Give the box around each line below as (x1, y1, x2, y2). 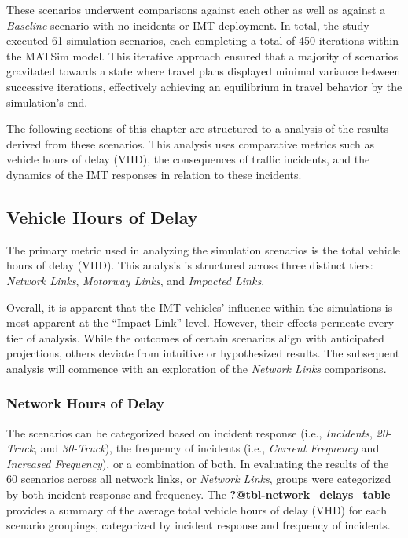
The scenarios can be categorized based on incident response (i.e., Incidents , (6, 424, 373, 441)
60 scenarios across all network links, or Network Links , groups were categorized (6, 470, 391, 487)
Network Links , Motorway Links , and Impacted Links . (6, 272, 265, 288)
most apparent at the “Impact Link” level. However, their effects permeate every (6, 314, 395, 331)
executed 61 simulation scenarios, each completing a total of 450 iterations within (6, 32, 399, 49)
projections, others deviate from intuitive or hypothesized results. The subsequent (6, 345, 400, 361)
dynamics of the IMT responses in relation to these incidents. (6, 166, 302, 182)
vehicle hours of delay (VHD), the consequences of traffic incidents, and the (6, 151, 370, 167)
